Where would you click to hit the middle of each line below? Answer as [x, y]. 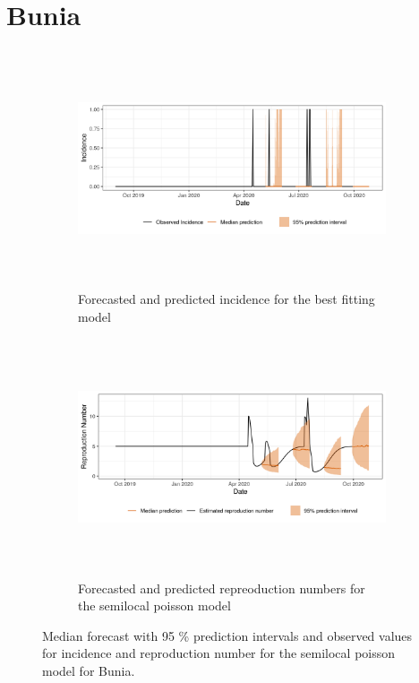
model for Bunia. [89, 670]
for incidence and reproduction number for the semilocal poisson [219, 653]
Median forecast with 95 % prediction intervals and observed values [227, 635]
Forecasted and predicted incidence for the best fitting [227, 299]
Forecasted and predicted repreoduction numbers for [222, 588]
